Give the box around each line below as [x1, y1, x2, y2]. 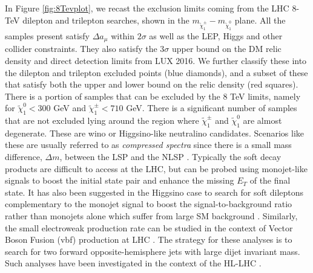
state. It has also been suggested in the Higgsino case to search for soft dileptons [5, 185, 304, 198]
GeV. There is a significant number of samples [126, 101, 297, 114]
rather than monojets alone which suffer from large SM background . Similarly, [5, 210, 298, 222]
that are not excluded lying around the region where [5, 114, 199, 127]
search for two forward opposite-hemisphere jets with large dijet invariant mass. [5, 245, 300, 257]
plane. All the [234, 13, 286, 26]
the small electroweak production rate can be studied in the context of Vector [5, 221, 293, 234]
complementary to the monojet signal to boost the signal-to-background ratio [5, 198, 292, 210]
